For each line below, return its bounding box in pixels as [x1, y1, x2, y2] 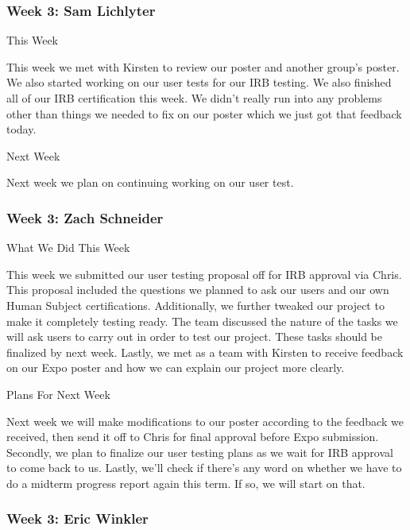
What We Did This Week [6, 239, 130, 256]
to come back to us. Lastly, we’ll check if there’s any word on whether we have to [6, 459, 402, 476]
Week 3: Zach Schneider [6, 207, 164, 227]
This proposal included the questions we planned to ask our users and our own [6, 281, 389, 298]
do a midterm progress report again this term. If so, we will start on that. [6, 474, 366, 491]
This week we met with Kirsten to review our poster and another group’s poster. [6, 58, 400, 75]
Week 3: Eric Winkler [6, 509, 149, 528]
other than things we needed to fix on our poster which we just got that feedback [6, 105, 402, 122]
